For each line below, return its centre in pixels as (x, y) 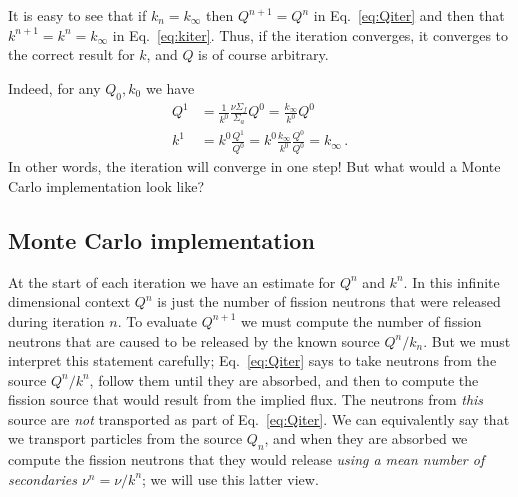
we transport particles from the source (125, 438)
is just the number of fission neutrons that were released (329, 301)
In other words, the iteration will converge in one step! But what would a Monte (254, 166)
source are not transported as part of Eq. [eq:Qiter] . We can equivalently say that (259, 418)
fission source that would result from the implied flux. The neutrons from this (246, 399)
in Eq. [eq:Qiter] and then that (409, 15)
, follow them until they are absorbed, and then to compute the (284, 379)
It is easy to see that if (77, 15)
